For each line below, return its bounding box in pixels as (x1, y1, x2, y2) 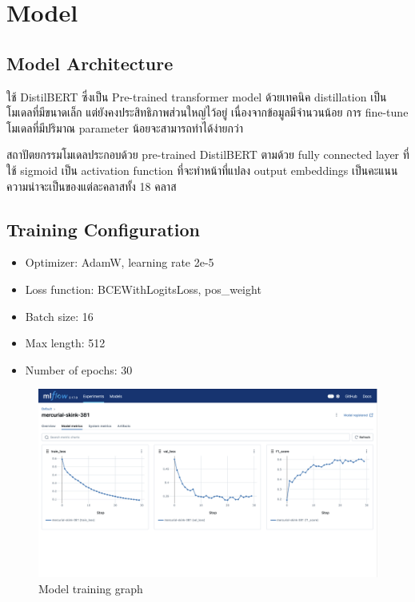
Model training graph (38, 580, 143, 596)
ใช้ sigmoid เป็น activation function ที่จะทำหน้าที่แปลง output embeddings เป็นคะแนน (6, 161, 398, 178)
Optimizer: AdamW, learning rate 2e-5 (25, 254, 214, 271)
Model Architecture (6, 50, 174, 75)
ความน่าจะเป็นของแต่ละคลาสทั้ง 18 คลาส (6, 177, 177, 194)
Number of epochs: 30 (25, 361, 133, 378)
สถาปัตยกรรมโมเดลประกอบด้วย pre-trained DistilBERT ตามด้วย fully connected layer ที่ (6, 146, 409, 163)
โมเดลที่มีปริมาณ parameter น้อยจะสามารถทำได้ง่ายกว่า (6, 119, 243, 136)
